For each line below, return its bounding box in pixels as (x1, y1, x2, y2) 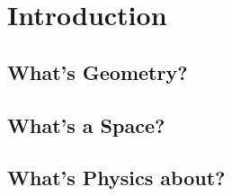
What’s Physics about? (7, 164, 226, 192)
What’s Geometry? (7, 58, 188, 85)
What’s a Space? (7, 111, 165, 138)
